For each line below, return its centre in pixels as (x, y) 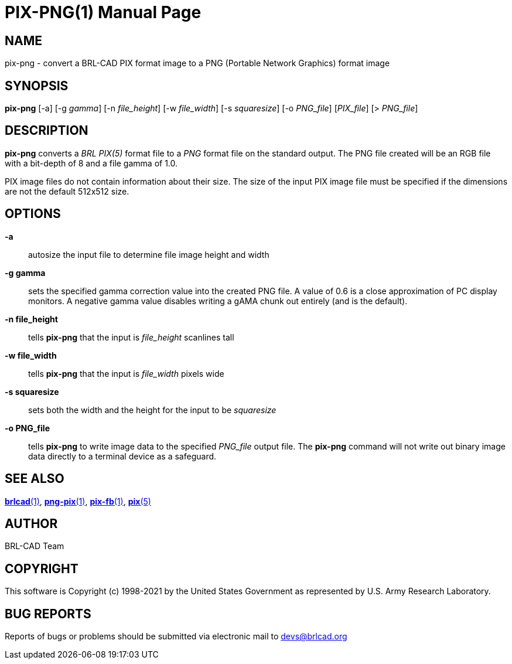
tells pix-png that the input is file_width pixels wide (126, 373)
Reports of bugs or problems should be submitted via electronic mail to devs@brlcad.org (176, 636)
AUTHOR (31, 523)
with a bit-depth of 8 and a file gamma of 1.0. (91, 163)
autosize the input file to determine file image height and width (149, 254)
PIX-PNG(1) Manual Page (103, 12)
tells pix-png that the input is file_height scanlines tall (131, 337)
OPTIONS (33, 214)
